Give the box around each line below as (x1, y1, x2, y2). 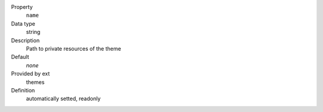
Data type (11, 20, 35, 27)
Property (11, 4, 33, 10)
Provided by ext (11, 70, 50, 77)
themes (26, 78, 45, 86)
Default (11, 54, 29, 61)
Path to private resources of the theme (26, 45, 121, 52)
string (26, 29, 41, 36)
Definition (11, 86, 35, 94)
